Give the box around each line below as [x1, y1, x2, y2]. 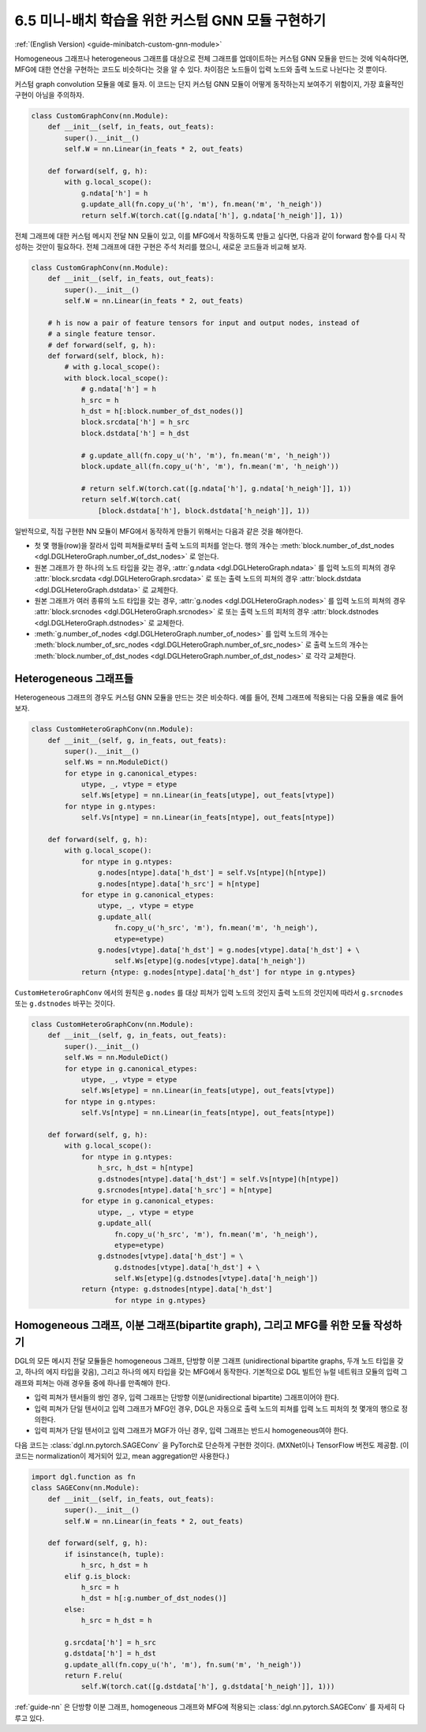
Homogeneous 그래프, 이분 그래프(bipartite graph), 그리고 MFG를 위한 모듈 [14, 1319, 371, 1332]
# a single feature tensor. [47, 330, 157, 338]
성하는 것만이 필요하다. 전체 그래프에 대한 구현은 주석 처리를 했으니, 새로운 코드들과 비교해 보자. [14, 241, 307, 252]
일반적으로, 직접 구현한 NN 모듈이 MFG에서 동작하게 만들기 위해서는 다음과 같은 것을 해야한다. [14, 526, 304, 536]
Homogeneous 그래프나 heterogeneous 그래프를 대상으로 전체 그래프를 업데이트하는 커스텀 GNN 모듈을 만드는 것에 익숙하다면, [14, 54, 409, 63]
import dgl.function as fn [31, 1473, 136, 1482]
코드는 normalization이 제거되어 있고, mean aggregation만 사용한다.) [14, 1451, 230, 1461]
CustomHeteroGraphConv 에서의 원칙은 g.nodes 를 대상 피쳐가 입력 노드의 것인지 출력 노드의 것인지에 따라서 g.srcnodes [14, 987, 404, 997]
